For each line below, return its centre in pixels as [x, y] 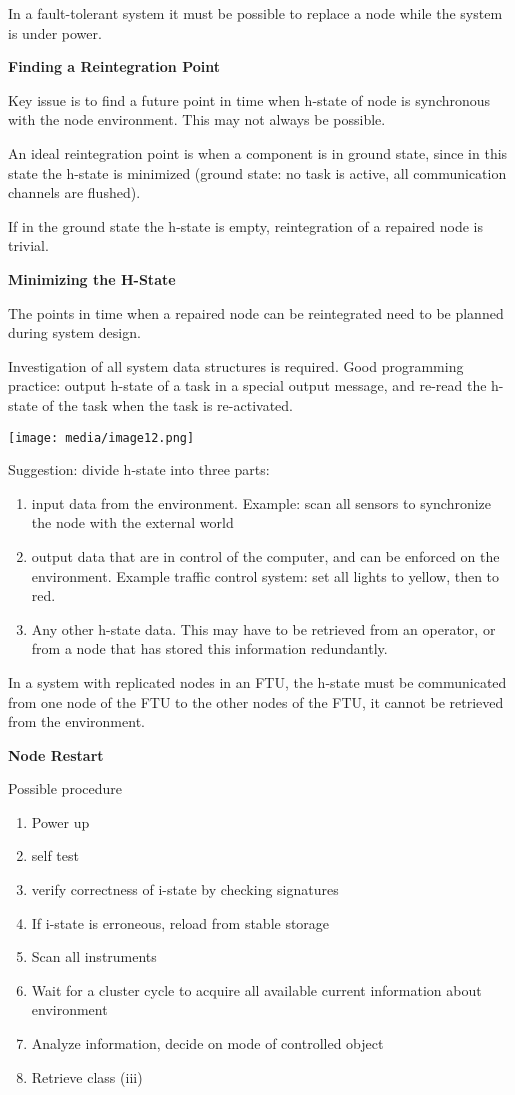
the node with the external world [132, 522]
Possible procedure [65, 788]
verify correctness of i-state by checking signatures [185, 889]
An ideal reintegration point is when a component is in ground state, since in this [258, 152]
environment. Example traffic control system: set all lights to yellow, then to [265, 575]
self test [55, 855]
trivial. [28, 245]
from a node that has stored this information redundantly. [209, 648]
